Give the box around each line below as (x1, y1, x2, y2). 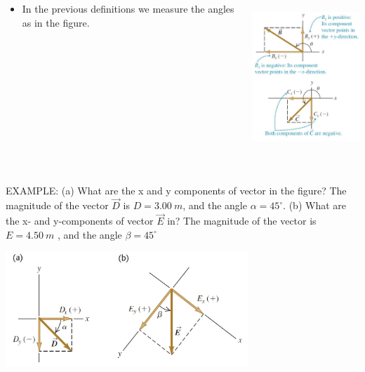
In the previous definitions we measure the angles (22, 1, 234, 15)
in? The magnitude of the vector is (167, 213, 317, 228)
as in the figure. (22, 15, 90, 29)
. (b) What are (283, 198, 346, 213)
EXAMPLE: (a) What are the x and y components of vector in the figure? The (6, 182, 347, 197)
